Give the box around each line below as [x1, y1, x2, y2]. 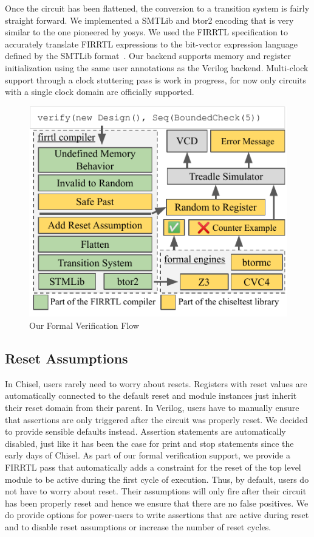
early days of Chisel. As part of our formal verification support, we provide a [5, 449, 290, 462]
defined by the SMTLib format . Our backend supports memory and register [5, 49, 291, 62]
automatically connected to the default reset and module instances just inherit [5, 389, 297, 402]
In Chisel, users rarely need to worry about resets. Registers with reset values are [5, 377, 307, 390]
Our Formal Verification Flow [29, 319, 139, 332]
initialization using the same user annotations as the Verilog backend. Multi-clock [5, 61, 309, 74]
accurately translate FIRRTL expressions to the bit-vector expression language [5, 37, 298, 50]
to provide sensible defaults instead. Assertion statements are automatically [5, 425, 286, 438]
